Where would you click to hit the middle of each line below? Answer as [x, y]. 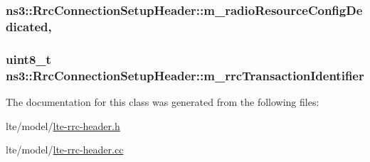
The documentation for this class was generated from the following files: [163, 101]
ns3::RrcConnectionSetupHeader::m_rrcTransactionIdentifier [185, 75]
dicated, [29, 26]
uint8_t [28, 59]
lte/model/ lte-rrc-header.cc [65, 150]
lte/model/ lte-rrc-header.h [63, 125]
